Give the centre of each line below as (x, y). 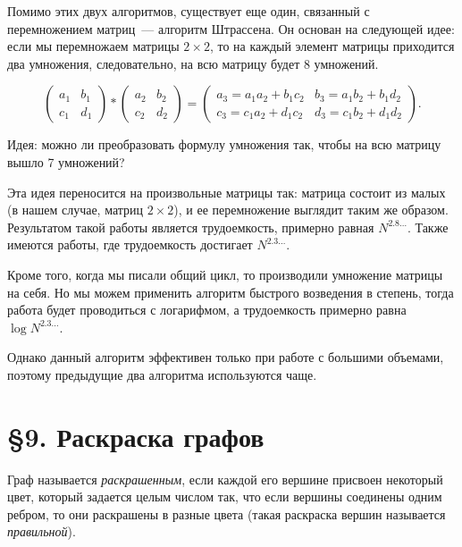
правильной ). (42, 531)
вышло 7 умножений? (66, 161)
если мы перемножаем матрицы (93, 46)
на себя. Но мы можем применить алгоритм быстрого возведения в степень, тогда (231, 292)
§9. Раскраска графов (136, 436)
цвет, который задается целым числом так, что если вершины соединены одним (225, 497)
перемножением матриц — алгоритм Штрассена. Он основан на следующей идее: (231, 28)
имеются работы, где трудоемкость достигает (130, 244)
